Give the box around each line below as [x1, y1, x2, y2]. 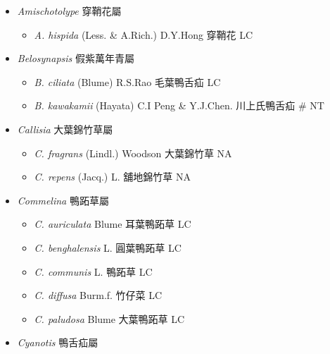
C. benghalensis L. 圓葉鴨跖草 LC [34, 240, 182, 255]
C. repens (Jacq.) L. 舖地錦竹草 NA [34, 169, 191, 184]
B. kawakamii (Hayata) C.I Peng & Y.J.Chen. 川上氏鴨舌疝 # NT [34, 98, 324, 113]
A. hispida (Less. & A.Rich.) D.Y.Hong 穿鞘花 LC [34, 27, 253, 42]
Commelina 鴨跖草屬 [17, 193, 109, 207]
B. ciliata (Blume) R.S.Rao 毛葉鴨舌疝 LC [34, 74, 221, 89]
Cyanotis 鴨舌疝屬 [17, 335, 99, 350]
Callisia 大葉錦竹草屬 [17, 121, 113, 136]
